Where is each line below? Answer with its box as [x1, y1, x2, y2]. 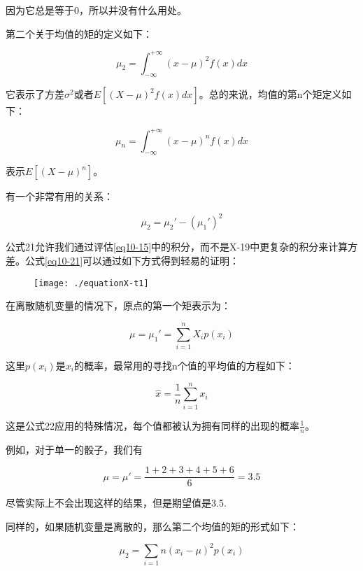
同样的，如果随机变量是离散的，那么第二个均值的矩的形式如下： [6, 519, 299, 533]
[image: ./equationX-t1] [34, 278, 149, 288]
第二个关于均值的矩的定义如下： [6, 26, 152, 41]
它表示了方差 [6, 87, 64, 101]
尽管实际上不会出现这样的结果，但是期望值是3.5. [6, 495, 227, 510]
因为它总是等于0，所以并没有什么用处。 [6, 3, 187, 17]
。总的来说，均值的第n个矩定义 [199, 87, 342, 101]
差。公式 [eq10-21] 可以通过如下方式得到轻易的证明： [6, 253, 240, 268]
